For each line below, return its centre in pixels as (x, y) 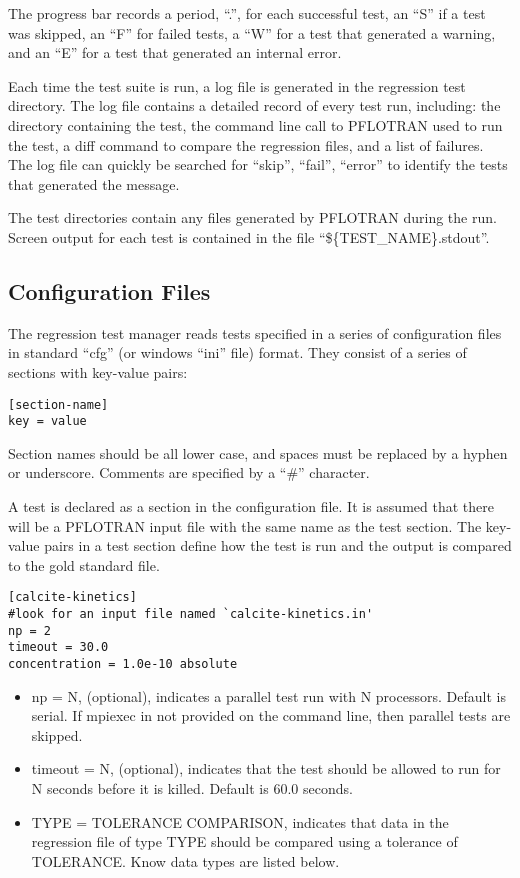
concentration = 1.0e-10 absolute (123, 664)
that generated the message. (94, 183)
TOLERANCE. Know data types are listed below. (185, 860)
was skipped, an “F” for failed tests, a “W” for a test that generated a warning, (252, 32)
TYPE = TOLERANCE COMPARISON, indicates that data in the (240, 821)
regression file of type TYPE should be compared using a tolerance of (244, 841)
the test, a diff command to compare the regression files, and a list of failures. (246, 144)
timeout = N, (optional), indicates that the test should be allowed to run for (266, 768)
